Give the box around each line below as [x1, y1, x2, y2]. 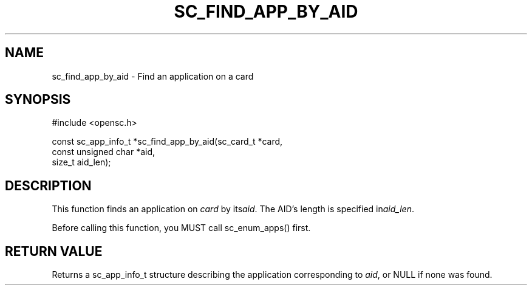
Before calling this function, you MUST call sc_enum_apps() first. [52, 223, 311, 233]
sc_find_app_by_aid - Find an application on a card [52, 71, 254, 81]
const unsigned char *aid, [52, 147, 155, 157]
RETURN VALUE [5, 243, 103, 259]
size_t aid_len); [52, 157, 111, 168]
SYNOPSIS [5, 92, 71, 108]
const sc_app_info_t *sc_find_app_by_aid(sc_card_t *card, [52, 136, 283, 147]
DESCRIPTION [5, 178, 92, 193]
